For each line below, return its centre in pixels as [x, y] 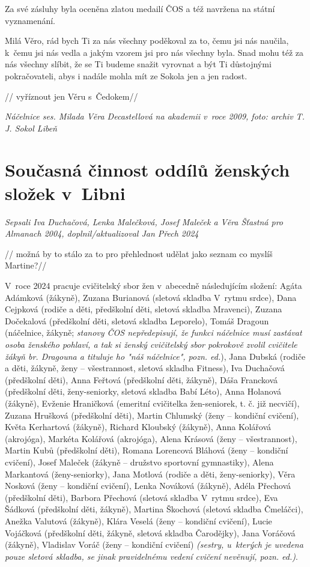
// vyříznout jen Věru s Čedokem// [71, 96]
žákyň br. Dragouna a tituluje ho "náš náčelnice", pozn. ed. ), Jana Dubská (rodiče [155, 356]
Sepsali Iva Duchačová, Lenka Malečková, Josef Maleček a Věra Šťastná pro [144, 221]
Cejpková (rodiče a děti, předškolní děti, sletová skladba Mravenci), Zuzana [144, 309]
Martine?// [26, 265]
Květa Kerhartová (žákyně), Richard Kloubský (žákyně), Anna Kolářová [138, 427]
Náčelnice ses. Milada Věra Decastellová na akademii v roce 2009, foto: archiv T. [155, 116]
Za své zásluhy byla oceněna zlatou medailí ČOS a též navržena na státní [140, 8]
